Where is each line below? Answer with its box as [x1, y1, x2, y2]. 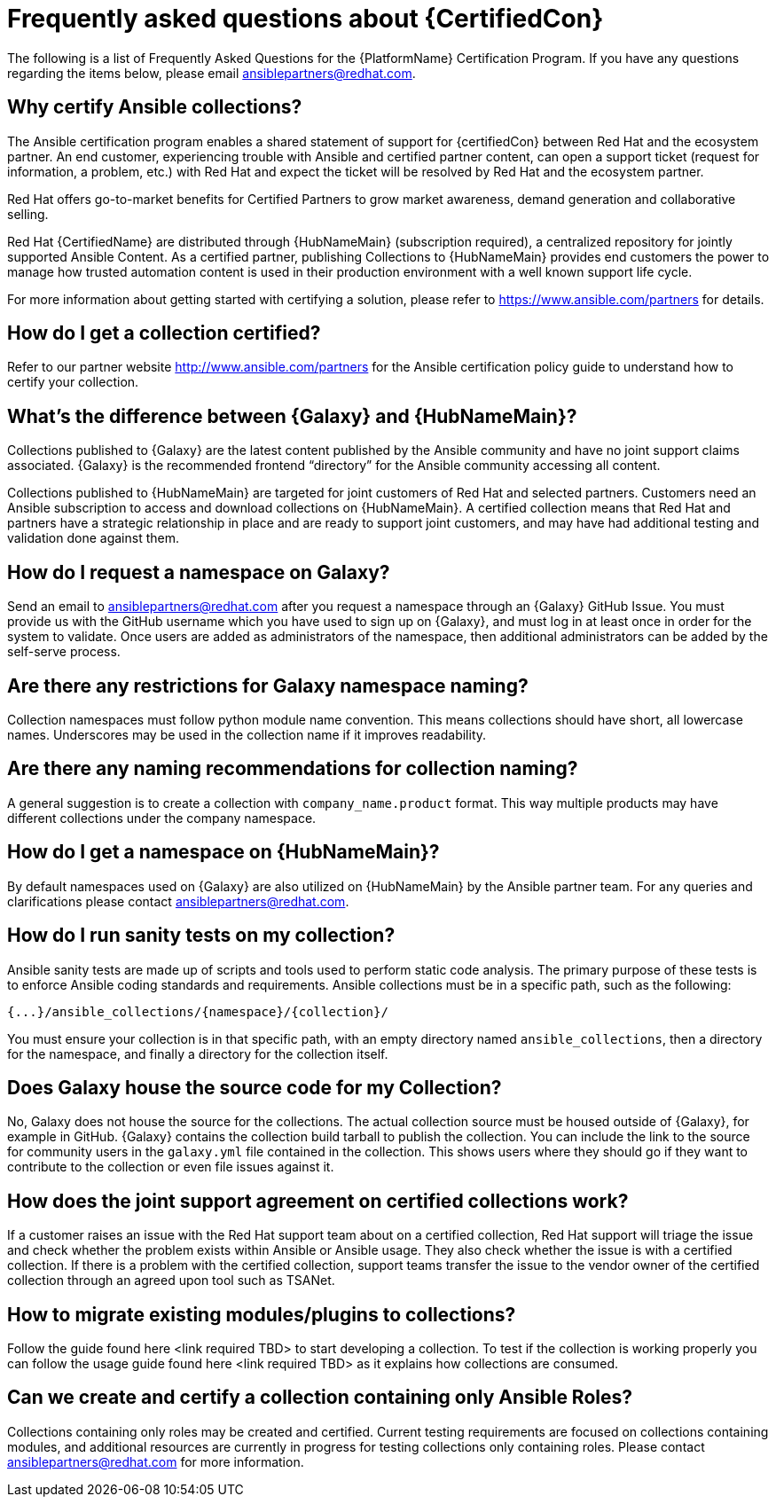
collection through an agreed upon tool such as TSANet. [7, 1273, 335, 1289]
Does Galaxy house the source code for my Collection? [7, 1076, 502, 1099]
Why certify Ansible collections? [7, 96, 302, 119]
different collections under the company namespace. [7, 810, 317, 826]
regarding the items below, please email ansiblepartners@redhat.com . [7, 65, 416, 81]
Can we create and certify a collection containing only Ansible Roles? [7, 1386, 632, 1409]
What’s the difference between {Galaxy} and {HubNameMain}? [7, 404, 577, 427]
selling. [7, 206, 49, 222]
